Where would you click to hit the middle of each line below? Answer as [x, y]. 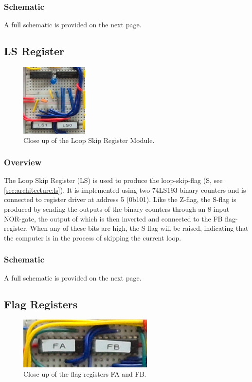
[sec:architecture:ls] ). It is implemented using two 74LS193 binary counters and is [125, 190]
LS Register [34, 51]
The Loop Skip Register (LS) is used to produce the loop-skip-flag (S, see [113, 180]
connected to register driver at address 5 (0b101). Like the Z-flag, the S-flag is [120, 199]
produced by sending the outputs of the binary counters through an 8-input [117, 209]
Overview [23, 162]
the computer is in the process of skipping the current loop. [93, 237]
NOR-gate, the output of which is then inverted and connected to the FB [113, 218]
